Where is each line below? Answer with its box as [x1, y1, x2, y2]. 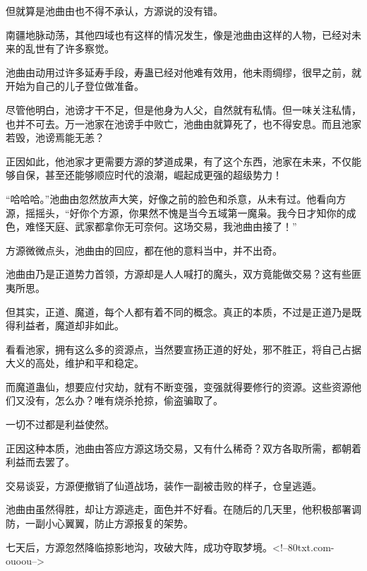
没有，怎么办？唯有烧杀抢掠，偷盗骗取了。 [25, 393, 223, 408]
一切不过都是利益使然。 [6, 417, 114, 432]
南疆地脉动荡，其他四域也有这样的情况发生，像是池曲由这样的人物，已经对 [6, 27, 351, 42]
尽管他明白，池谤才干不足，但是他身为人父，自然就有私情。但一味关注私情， [6, 102, 361, 117]
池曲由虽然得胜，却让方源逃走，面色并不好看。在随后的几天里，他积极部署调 [6, 502, 361, 517]
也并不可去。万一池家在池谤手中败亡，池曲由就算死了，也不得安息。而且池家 [6, 116, 361, 131]
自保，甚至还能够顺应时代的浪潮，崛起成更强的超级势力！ [15, 167, 282, 182]
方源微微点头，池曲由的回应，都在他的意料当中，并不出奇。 [6, 242, 282, 257]
